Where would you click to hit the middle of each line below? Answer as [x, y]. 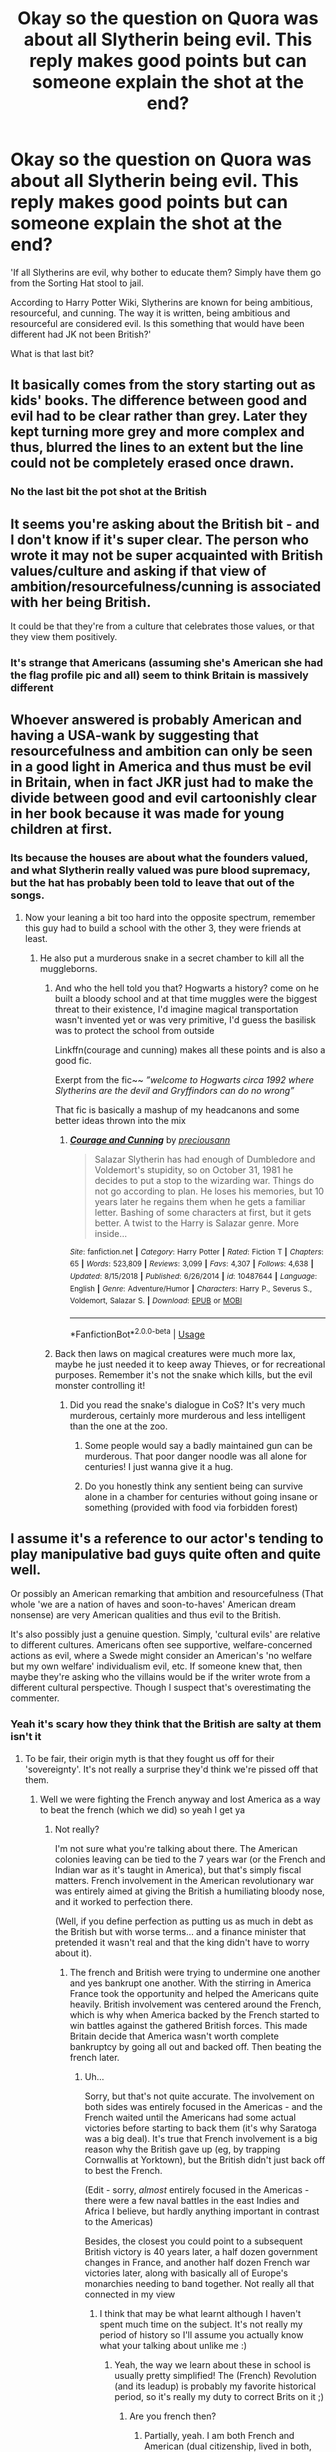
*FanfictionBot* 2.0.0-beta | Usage [137, 1333]
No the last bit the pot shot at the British [109, 492]
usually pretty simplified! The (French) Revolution [215, 2375]
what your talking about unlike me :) [173, 2345]
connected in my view [130, 2294]
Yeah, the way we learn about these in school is [213, 2364]
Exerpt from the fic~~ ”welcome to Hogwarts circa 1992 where [184, 1079]
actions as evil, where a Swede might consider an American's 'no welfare [161, 1656]
